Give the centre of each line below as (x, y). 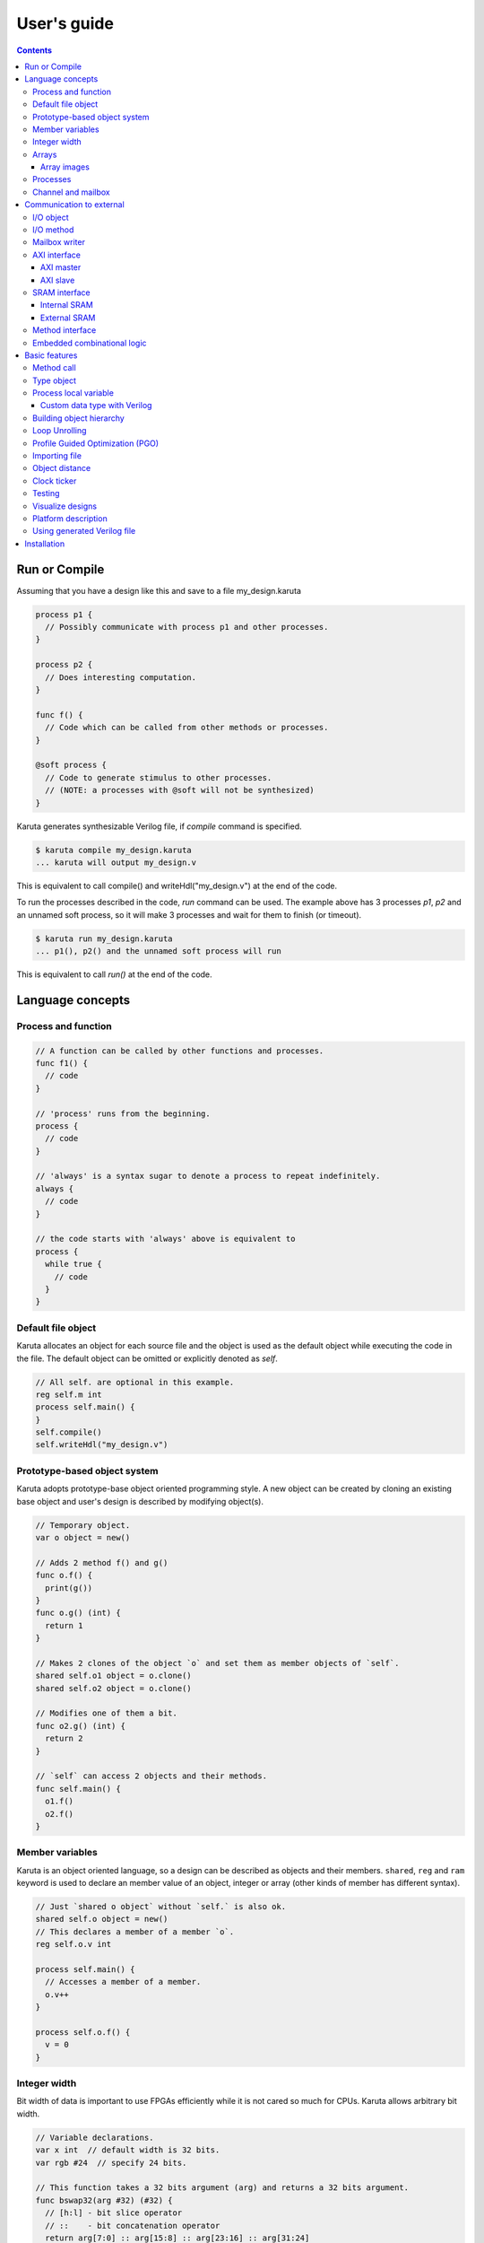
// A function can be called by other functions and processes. (180, 1051)
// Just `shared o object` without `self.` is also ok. (161, 1907)
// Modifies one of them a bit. (107, 1713)
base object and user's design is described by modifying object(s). (140, 1501)
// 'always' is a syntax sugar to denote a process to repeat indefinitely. (208, 1176)
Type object (54, 380)
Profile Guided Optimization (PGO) (96, 443)
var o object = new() (83, 1537)
